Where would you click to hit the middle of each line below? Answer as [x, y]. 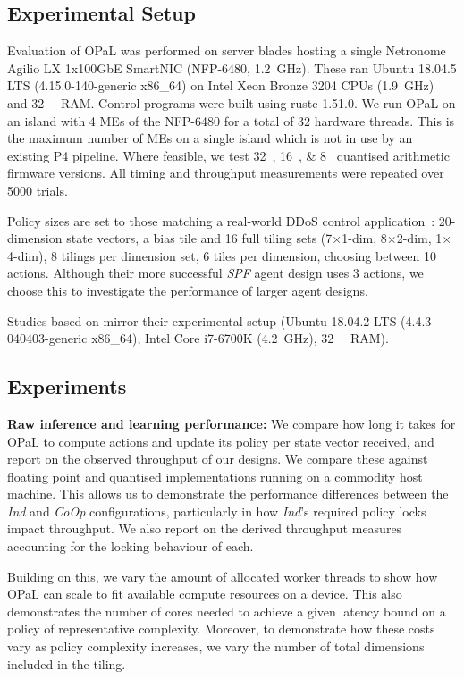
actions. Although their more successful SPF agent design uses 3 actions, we [215, 273]
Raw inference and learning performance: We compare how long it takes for [232, 423]
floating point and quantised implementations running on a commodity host [215, 476]
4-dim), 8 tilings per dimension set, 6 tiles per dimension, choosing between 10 [222, 255]
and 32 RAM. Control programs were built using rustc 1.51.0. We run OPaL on [232, 102]
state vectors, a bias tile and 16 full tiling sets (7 [199, 238]
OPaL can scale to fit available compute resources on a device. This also [205, 594]
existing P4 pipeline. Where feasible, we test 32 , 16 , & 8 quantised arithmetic [228, 155]
